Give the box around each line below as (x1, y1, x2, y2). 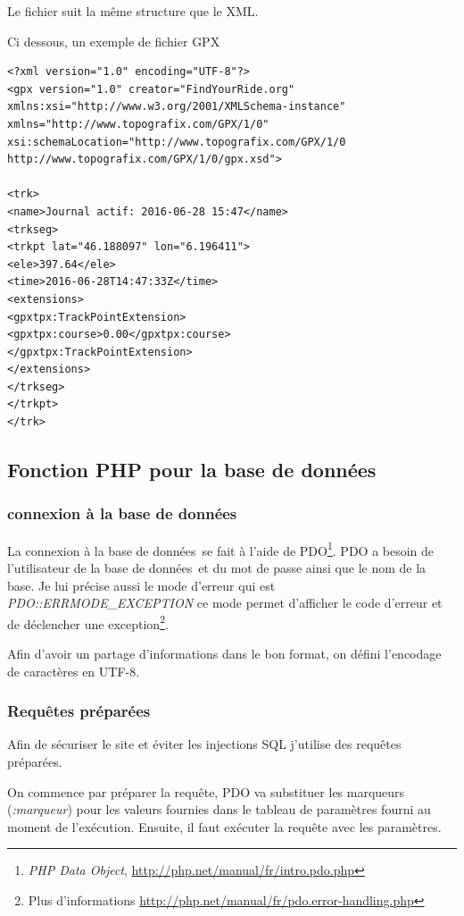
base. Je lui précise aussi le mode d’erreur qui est (7, 576, 276, 594)
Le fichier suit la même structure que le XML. (7, 2, 259, 20)
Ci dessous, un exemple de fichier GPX (7, 31, 220, 50)
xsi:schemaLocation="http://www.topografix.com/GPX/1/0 (7, 135, 346, 148)
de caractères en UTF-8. (7, 661, 140, 680)
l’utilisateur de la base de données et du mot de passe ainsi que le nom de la (7, 558, 427, 576)
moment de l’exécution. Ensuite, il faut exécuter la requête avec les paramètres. (7, 817, 442, 836)
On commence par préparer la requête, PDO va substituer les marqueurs (7, 782, 405, 801)
